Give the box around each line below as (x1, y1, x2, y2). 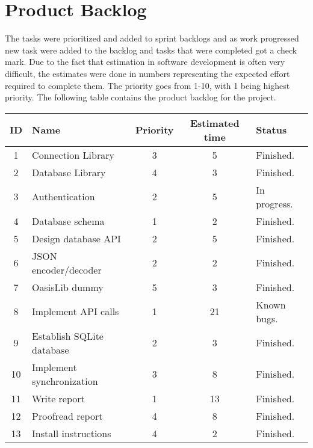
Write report (32, 391, 85, 405)
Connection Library (32, 147, 114, 162)
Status (256, 123, 287, 137)
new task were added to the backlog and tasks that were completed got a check (5, 43, 297, 56)
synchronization (32, 373, 98, 388)
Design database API (32, 231, 121, 245)
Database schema (32, 213, 105, 228)
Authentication (32, 189, 95, 204)
